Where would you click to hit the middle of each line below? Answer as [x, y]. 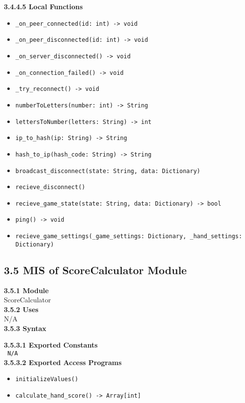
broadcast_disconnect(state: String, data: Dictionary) [108, 171]
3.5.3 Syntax [25, 328]
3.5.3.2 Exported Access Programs [63, 362]
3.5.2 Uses [21, 309]
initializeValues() [47, 379]
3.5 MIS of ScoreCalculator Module [95, 270]
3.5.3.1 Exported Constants [51, 344]
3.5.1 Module [26, 290]
